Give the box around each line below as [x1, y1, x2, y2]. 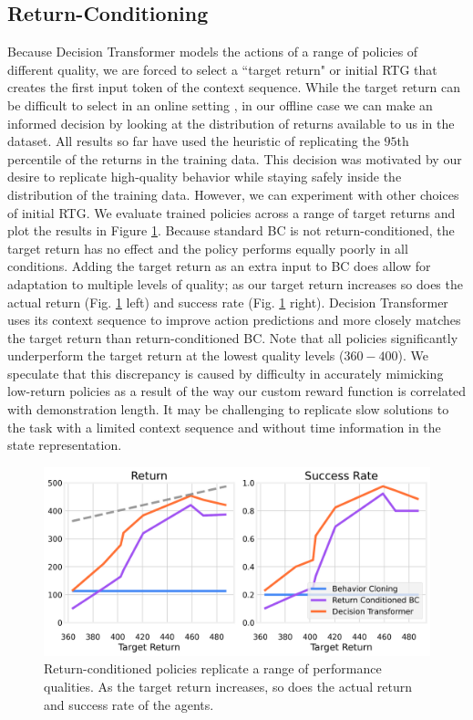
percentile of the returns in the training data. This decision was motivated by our [7, 149, 462, 168]
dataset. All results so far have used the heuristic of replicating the [7, 131, 380, 151]
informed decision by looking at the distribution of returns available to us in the [7, 113, 455, 132]
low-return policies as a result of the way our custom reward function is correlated [7, 381, 467, 401]
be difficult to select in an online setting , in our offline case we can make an [7, 95, 433, 114]
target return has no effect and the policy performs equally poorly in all [7, 238, 408, 257]
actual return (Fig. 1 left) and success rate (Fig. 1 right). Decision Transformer [7, 292, 448, 311]
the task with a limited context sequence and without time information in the [7, 417, 441, 436]
